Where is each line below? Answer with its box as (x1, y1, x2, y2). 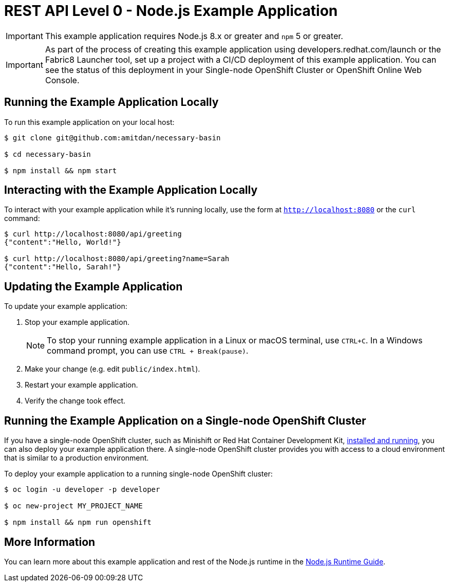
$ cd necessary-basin (4, 150, 91, 158)
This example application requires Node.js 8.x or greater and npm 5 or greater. (45, 30, 343, 41)
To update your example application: (4, 302, 127, 311)
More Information (4, 535, 96, 548)
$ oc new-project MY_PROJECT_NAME (4, 502, 143, 510)
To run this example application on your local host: (4, 117, 175, 126)
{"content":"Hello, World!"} (4, 238, 121, 247)
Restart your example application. (25, 380, 138, 390)
